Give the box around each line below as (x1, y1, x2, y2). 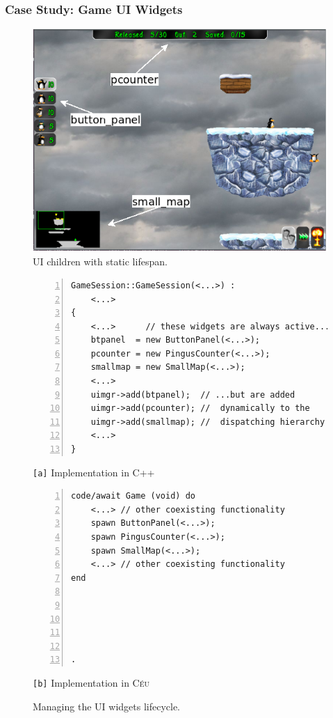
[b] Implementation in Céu (33, 676, 150, 690)
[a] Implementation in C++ (33, 465, 155, 479)
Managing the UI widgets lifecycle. (33, 699, 181, 713)
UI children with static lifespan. (33, 254, 168, 269)
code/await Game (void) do (71, 491, 195, 501)
